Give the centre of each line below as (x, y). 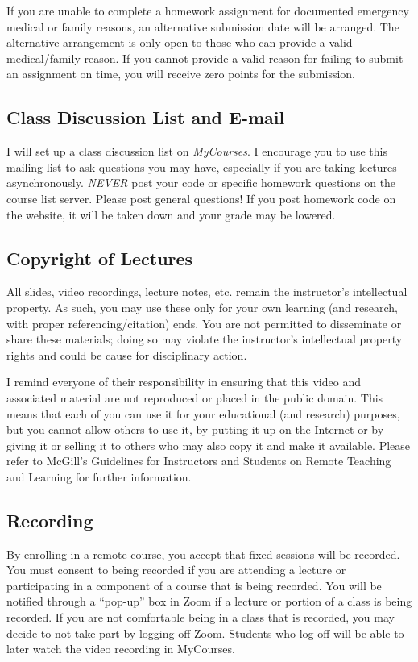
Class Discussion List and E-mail (146, 117)
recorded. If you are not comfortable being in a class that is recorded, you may (201, 617)
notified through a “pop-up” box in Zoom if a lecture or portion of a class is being (209, 601)
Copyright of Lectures (100, 258)
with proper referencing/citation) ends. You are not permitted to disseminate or (204, 323)
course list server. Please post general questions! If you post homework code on (201, 198)
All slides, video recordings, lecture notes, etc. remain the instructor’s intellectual (207, 291)
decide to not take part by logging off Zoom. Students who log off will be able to (205, 633)
